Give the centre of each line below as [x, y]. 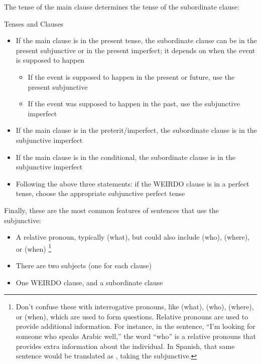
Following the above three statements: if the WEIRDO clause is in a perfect [133, 183]
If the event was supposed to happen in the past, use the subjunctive [134, 104]
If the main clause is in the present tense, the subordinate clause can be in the [136, 40]
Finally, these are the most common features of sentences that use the [111, 210]
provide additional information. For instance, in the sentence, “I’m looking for [136, 326]
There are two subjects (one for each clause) [84, 265]
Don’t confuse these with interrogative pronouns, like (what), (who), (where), [135, 307]
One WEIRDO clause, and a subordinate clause [89, 282]
